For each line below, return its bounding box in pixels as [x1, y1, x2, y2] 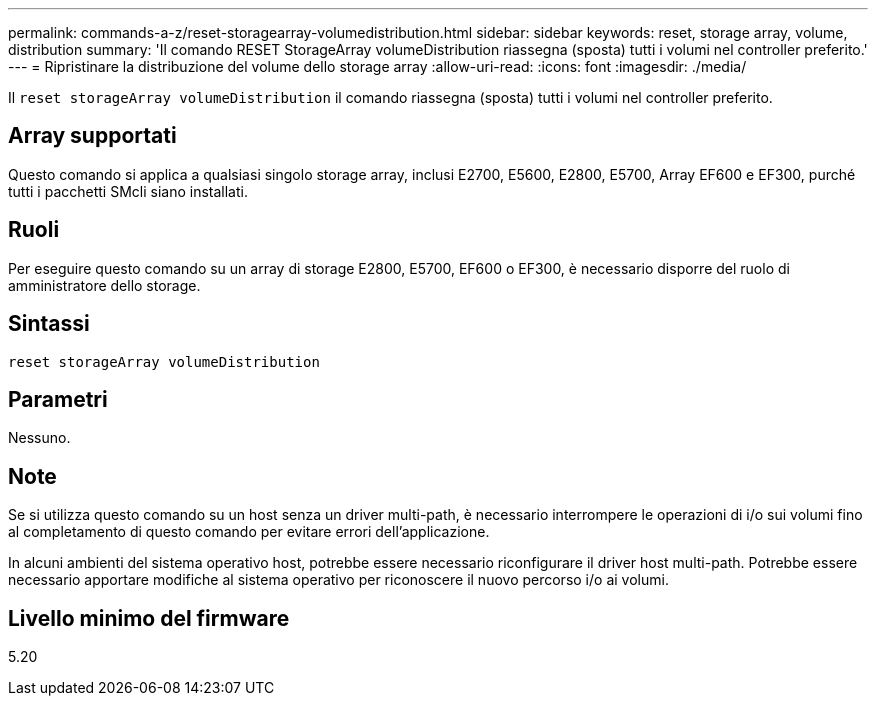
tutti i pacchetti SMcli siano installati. [8, 182, 248, 200]
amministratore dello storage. [8, 276, 201, 294]
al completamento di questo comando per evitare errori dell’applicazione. [8, 523, 490, 541]
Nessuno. [8, 429, 71, 447]
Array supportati [8, 123, 177, 149]
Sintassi [8, 311, 90, 337]
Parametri [8, 386, 108, 412]
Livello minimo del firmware [8, 605, 290, 631]
